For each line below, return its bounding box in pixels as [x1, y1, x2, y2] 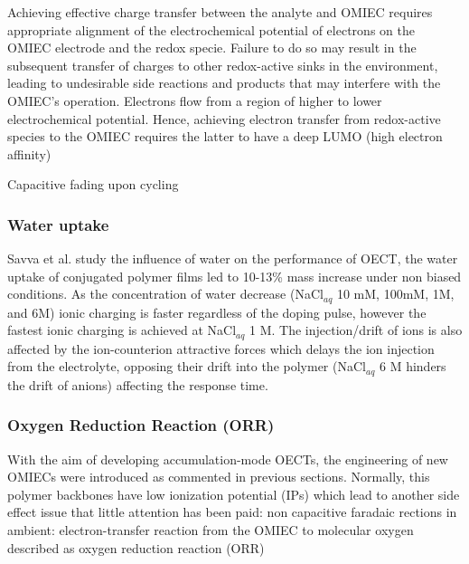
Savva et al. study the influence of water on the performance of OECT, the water [7, 249, 458, 268]
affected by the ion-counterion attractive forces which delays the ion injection [7, 339, 435, 358]
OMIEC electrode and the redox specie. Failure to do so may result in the [7, 38, 417, 57]
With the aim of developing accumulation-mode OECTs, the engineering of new [7, 449, 448, 468]
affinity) [7, 144, 52, 163]
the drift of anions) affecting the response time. [7, 375, 268, 394]
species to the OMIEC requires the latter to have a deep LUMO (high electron [7, 127, 443, 146]
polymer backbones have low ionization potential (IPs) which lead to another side [7, 484, 460, 503]
